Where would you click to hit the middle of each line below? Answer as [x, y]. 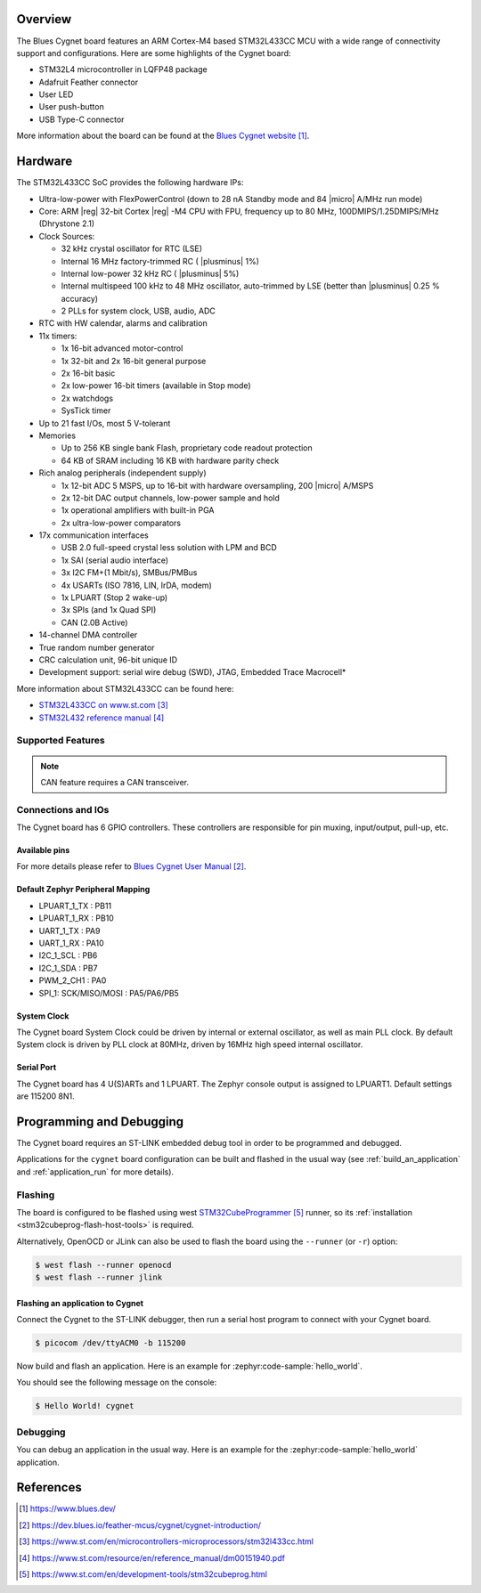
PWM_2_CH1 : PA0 [73, 980]
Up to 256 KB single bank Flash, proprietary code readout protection [187, 448]
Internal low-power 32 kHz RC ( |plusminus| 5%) [150, 273]
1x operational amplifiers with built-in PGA [138, 510]
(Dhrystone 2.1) [67, 224]
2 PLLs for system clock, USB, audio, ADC [138, 311]
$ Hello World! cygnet [85, 1406]
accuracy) [79, 298]
